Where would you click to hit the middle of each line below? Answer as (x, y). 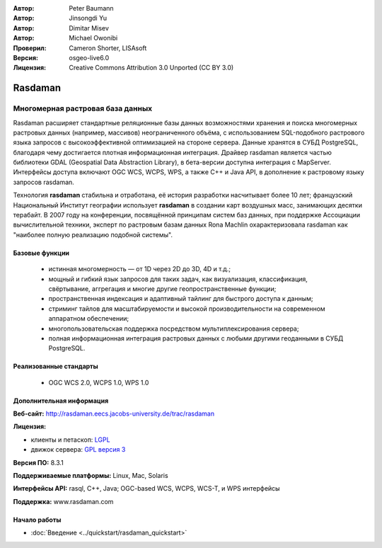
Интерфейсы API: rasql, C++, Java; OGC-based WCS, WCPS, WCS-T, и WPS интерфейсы (146, 489)
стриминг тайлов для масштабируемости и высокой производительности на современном (187, 309)
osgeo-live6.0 (89, 57)
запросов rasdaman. (44, 182)
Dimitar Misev (89, 28)
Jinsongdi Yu (88, 18)
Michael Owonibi (93, 38)
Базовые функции (41, 253)
